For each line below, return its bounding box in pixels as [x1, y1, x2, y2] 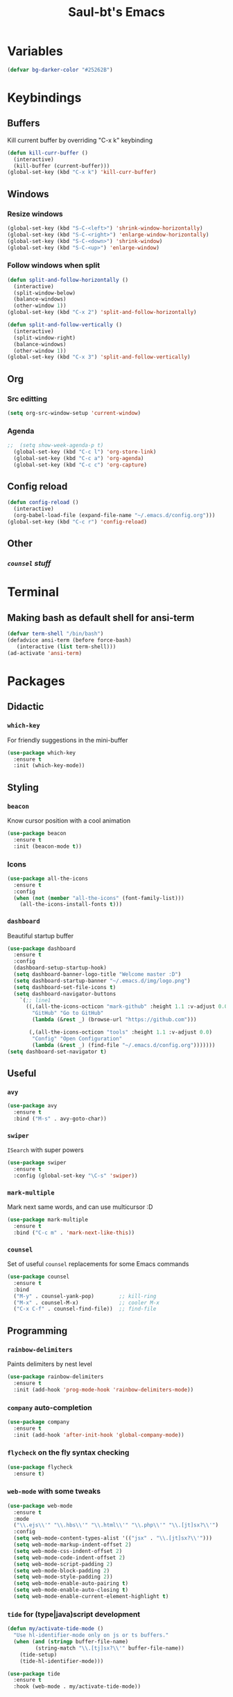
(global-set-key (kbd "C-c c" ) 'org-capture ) [13, 461, 148, 468]
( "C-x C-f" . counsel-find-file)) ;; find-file [13, 1306, 157, 1313]
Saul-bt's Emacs [68, 4, 165, 20]
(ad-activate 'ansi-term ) [7, 649, 82, 656]
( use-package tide [7, 1670, 60, 1678]
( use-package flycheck [7, 1463, 73, 1471]
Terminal [7, 584, 60, 600]
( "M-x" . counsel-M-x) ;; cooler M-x [13, 1299, 159, 1306]
